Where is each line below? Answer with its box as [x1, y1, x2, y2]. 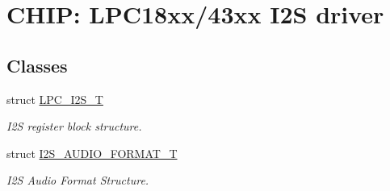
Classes [6, 52, 68, 77]
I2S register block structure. [6, 118, 142, 135]
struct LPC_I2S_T [6, 90, 103, 107]
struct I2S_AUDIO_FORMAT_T [6, 144, 178, 161]
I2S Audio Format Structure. [6, 172, 149, 189]
